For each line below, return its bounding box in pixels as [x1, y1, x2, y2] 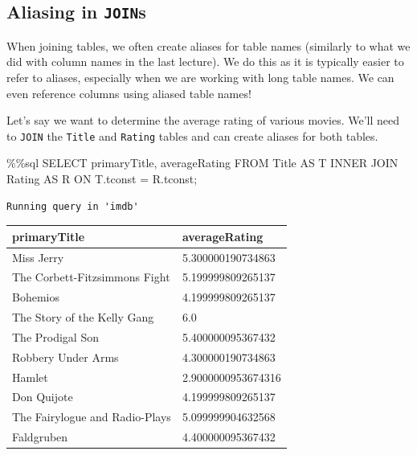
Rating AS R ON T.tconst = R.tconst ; [6, 170, 198, 187]
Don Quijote [12, 388, 73, 405]
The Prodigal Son [12, 328, 99, 345]
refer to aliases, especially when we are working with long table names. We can [6, 68, 395, 85]
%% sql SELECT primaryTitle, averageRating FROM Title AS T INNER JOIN [6, 154, 399, 171]
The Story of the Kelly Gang [12, 309, 154, 326]
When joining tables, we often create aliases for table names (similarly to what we [6, 37, 411, 54]
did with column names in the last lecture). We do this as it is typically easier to [6, 53, 404, 70]
